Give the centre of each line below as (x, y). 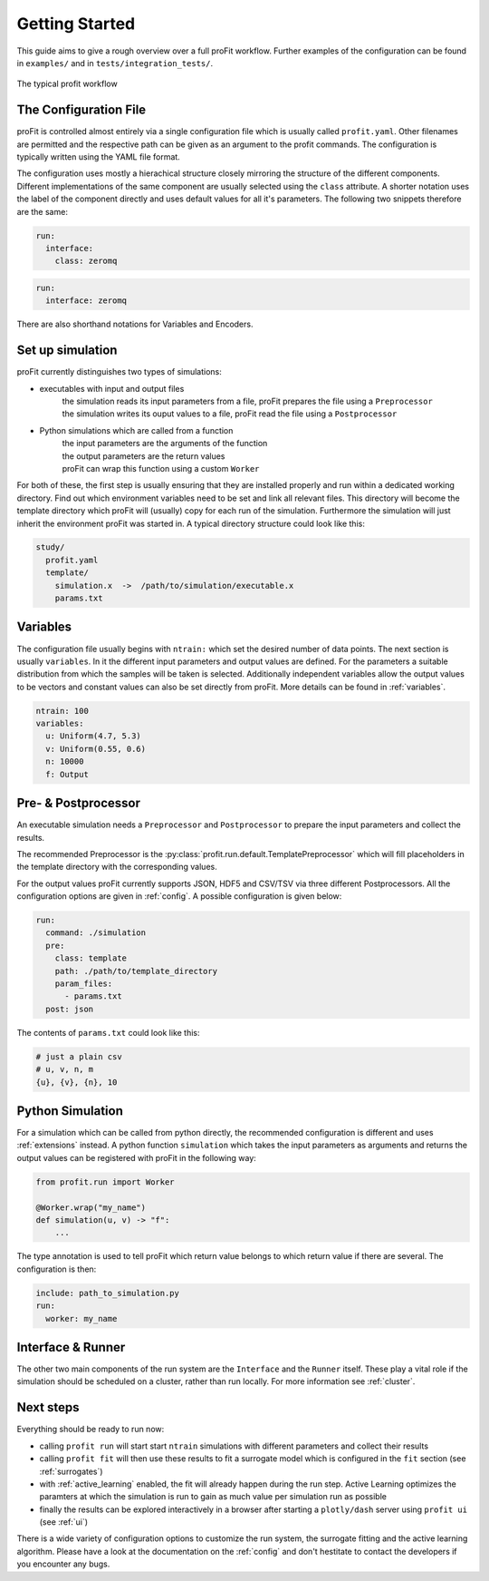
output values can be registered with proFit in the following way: (137, 1157)
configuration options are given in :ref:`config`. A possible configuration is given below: (179, 896)
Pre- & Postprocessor (78, 803)
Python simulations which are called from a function (136, 430)
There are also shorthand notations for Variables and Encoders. (135, 324)
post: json (70, 1009)
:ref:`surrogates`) (71, 1471)
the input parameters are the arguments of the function (165, 444)
